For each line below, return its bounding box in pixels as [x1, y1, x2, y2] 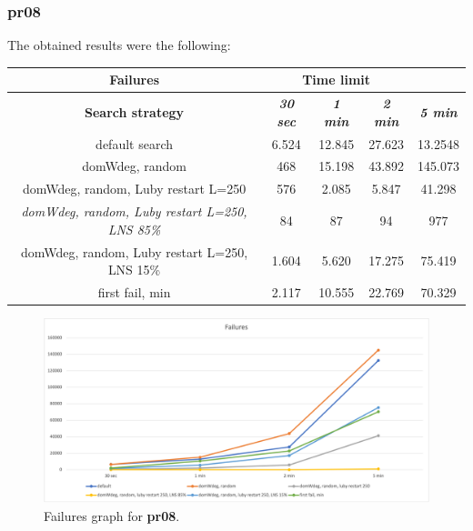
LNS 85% [107, 219, 161, 238]
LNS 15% [107, 260, 161, 279]
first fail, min [97, 283, 171, 301]
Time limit [302, 70, 371, 89]
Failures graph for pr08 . [44, 506, 180, 525]
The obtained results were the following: [7, 35, 231, 55]
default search [96, 134, 174, 153]
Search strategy [85, 102, 185, 121]
